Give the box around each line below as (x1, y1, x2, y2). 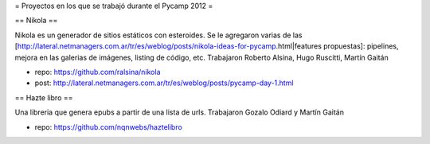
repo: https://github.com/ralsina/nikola (34, 67, 161, 76)
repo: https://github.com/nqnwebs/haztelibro (34, 122, 182, 131)
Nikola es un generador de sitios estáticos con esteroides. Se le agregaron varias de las (14, 30, 303, 40)
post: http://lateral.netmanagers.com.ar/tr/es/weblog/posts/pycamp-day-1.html (34, 78, 294, 88)
